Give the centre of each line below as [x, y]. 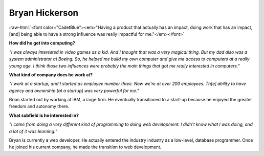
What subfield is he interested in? [44, 115]
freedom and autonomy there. [39, 106]
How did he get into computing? [42, 43]
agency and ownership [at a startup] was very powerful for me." [74, 90]
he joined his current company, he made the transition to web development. [85, 147]
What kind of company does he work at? [51, 75]
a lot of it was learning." [33, 131]
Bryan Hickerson [44, 13]
